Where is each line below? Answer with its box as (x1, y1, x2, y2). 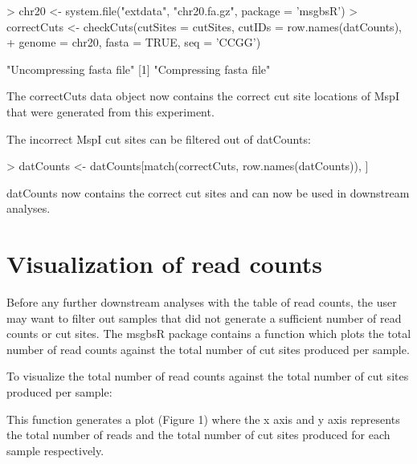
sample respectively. (6, 442, 104, 458)
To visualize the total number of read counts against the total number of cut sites (6, 368, 409, 385)
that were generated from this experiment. (6, 103, 215, 120)
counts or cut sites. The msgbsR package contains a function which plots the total (6, 325, 411, 342)
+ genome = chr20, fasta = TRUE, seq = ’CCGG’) (6, 34, 261, 51)
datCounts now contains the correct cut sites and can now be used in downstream (6, 184, 410, 201)
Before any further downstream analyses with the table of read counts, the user (6, 294, 397, 311)
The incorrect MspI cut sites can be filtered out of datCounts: (6, 130, 311, 147)
